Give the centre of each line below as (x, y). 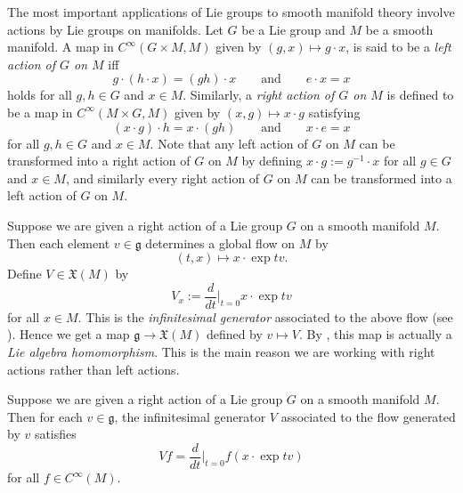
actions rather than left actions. (93, 369)
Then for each (45, 416)
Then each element (59, 242)
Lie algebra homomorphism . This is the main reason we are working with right (221, 351)
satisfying (334, 112)
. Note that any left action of (229, 143)
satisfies (55, 434)
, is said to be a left (398, 47)
